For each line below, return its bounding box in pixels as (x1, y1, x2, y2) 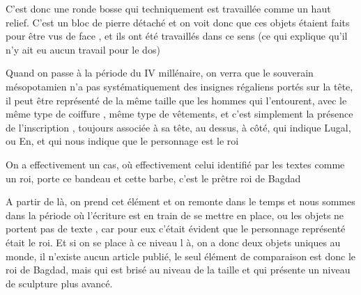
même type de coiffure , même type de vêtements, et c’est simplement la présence (6, 106, 353, 121)
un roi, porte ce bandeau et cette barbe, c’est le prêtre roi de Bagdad (6, 170, 301, 185)
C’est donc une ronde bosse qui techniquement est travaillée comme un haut (6, 1, 331, 15)
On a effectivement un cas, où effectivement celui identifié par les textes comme (6, 157, 345, 171)
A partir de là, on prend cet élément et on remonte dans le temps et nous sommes (6, 194, 355, 209)
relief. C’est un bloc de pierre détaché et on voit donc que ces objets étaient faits (6, 15, 350, 29)
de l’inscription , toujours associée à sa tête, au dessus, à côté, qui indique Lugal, (6, 120, 351, 134)
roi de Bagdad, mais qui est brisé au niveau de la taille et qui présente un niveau (6, 262, 351, 277)
